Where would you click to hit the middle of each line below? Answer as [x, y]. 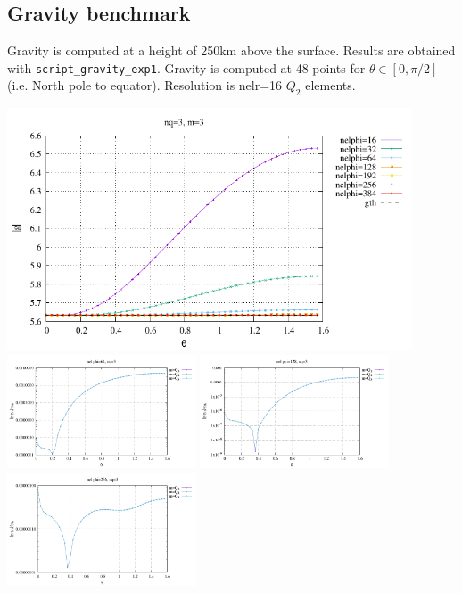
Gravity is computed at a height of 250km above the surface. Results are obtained [231, 50]
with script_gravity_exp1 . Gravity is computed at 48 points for [186, 67]
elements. [330, 85]
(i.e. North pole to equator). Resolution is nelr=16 [145, 85]
